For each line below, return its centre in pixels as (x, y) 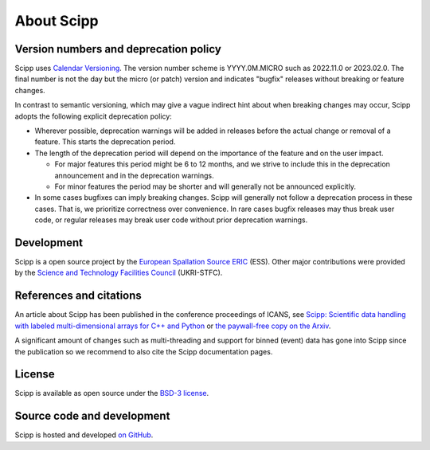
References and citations (78, 296)
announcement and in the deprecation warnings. (134, 175)
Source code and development (92, 416)
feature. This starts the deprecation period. (105, 142)
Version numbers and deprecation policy (118, 49)
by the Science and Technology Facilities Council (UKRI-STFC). (119, 273)
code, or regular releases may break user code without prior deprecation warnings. (171, 220)
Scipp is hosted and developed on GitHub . (84, 435)
